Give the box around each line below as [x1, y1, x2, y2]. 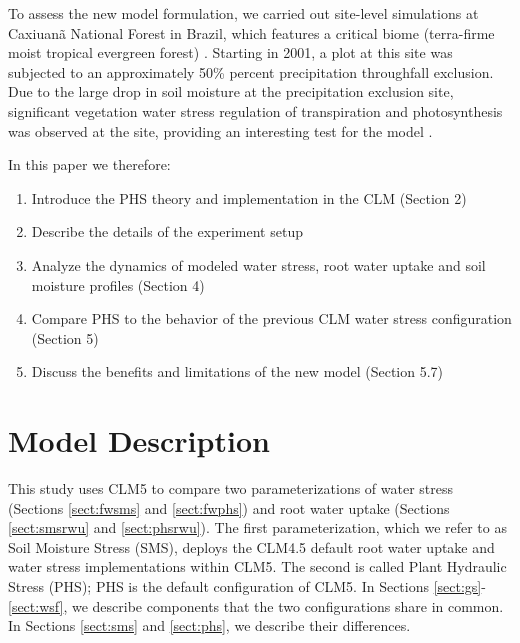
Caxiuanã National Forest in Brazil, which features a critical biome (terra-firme [8, 22, 495, 43]
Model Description [8, 420, 270, 461]
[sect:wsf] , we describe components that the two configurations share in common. [8, 595, 504, 616]
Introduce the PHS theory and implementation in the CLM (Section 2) [31, 187, 467, 208]
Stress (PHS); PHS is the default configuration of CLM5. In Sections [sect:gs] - [8, 576, 486, 596]
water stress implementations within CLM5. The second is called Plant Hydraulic [8, 556, 507, 577]
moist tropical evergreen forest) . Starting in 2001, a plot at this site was [8, 42, 453, 63]
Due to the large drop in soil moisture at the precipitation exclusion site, [8, 81, 454, 102]
